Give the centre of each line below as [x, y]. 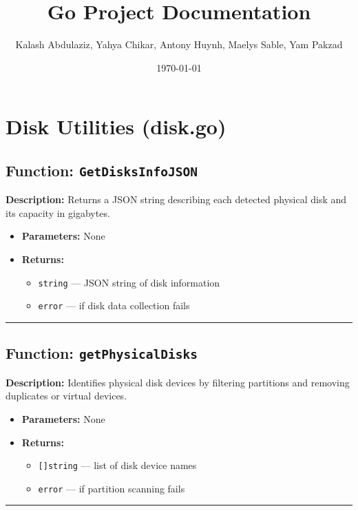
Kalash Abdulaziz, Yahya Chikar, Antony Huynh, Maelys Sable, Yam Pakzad [179, 44]
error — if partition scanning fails [112, 488]
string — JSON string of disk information [129, 282]
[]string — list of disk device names [117, 465]
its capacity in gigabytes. [58, 212]
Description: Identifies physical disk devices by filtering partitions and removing [178, 382]
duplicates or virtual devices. [66, 396]
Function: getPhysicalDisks [102, 353]
